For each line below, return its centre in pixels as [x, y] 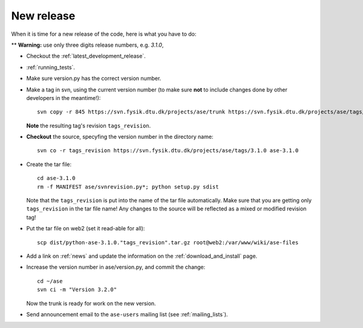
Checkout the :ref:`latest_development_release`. [86, 56]
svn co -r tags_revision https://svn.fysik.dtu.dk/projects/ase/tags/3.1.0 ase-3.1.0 [168, 151]
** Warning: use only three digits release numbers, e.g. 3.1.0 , [87, 45]
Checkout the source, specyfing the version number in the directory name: [120, 137]
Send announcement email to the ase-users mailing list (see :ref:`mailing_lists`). [127, 314]
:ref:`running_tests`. [51, 67]
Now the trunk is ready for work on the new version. [91, 303]
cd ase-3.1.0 [56, 178]
